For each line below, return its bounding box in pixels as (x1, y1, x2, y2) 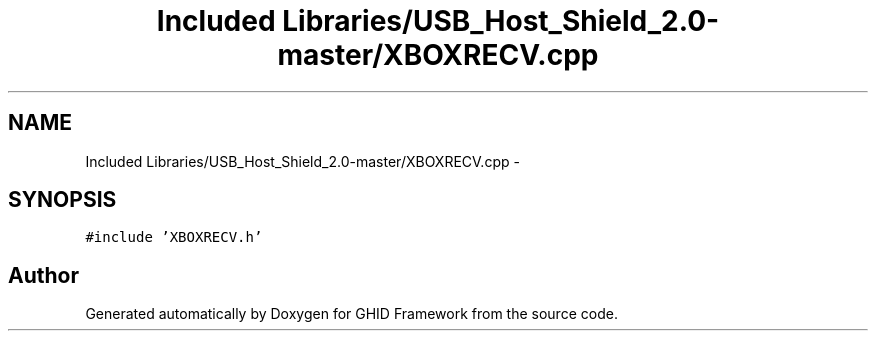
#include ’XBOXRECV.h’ (85, 229, 263, 246)
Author (8, 262, 79, 288)
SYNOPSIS (8, 187, 117, 213)
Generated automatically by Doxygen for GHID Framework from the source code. (85, 305, 618, 323)
